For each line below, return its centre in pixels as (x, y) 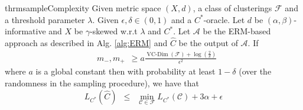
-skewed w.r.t (114, 31)
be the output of (208, 43)
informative (25, 31)
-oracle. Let (224, 19)
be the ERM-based (237, 31)
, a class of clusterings (232, 8)
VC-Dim (157, 54)
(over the (255, 71)
